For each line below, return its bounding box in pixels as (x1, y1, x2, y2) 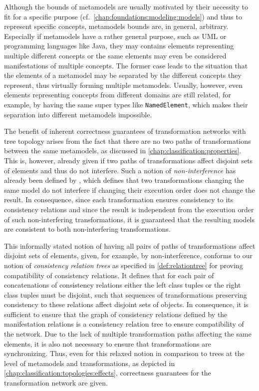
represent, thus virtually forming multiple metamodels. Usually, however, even (4, 79, 243, 90)
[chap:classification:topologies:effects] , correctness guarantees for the (4, 368, 211, 378)
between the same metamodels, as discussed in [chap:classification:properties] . (4, 145, 242, 156)
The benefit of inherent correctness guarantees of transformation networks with (4, 126, 246, 136)
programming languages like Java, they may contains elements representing (4, 40, 234, 51)
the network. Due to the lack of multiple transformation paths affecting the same (4, 329, 252, 339)
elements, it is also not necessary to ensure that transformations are (4, 338, 211, 349)
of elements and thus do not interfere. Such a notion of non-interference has (4, 165, 236, 175)
